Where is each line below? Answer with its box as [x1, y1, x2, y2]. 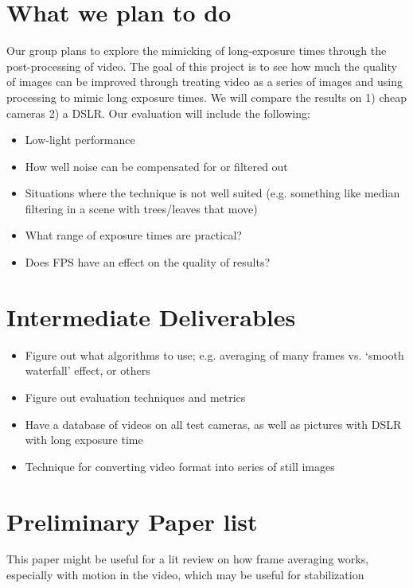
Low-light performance [25, 131, 135, 148]
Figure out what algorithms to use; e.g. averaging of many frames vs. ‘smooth [25, 346, 404, 363]
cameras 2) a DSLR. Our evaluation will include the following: [6, 104, 310, 121]
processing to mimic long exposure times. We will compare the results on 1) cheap [6, 88, 407, 105]
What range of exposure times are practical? [25, 227, 242, 243]
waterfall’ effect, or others [25, 362, 150, 379]
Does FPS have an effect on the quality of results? [25, 254, 271, 271]
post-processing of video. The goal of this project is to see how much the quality [6, 57, 397, 74]
